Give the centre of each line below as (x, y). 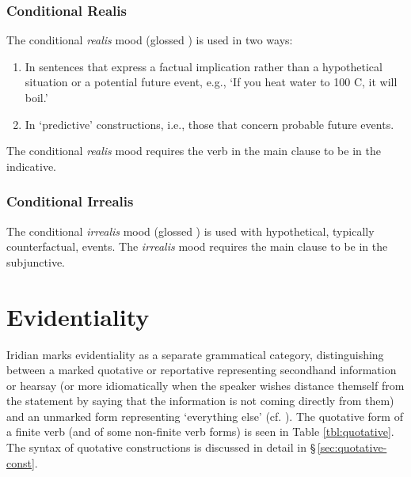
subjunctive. (36, 261)
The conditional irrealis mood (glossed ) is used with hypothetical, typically (190, 231)
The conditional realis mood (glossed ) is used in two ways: (150, 40)
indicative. (32, 166)
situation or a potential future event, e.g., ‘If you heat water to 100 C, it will (211, 82)
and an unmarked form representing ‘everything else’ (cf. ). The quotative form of (205, 416)
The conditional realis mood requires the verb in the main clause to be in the (194, 151)
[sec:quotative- (352, 447)
